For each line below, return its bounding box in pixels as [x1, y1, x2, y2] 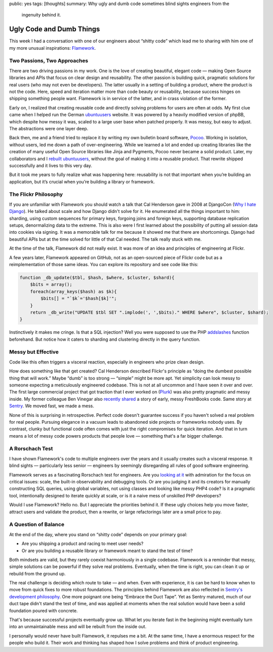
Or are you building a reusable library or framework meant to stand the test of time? [21, 548, 193, 554]
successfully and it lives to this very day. [9, 162, 92, 169]
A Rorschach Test [9, 445, 53, 452]
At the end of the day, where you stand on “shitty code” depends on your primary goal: [9, 531, 187, 537]
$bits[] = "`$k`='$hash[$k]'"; [40, 296, 117, 301]
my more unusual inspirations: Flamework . [9, 45, 96, 51]
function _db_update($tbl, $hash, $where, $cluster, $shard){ [19, 275, 175, 280]
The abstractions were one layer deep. [9, 125, 89, 131]
